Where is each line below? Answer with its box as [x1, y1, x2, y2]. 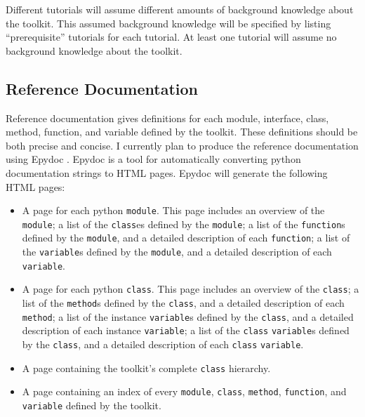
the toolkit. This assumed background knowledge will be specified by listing [6, 15, 331, 30]
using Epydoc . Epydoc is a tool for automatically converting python [6, 152, 301, 166]
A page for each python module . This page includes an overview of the [22, 203, 325, 218]
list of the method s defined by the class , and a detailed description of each [22, 296, 345, 310]
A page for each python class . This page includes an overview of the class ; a [22, 282, 359, 296]
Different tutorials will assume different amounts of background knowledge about [6, 2, 354, 16]
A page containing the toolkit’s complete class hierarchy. [22, 360, 271, 375]
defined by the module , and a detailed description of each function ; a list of [22, 230, 350, 245]
